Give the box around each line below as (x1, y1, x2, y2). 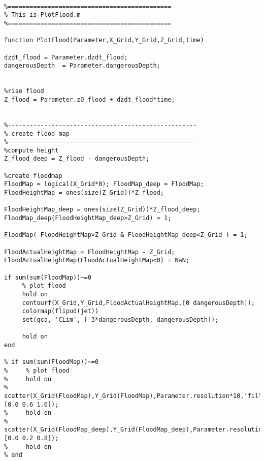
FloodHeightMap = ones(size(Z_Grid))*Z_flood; (4, 189, 164, 197)
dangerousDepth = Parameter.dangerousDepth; (4, 62, 160, 70)
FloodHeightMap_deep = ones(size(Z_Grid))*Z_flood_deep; (4, 206, 201, 213)
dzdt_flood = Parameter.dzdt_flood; (4, 53, 128, 61)
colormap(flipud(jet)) (22, 308, 99, 315)
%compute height (4, 146, 59, 154)
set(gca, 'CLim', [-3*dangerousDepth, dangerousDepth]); (22, 316, 219, 323)
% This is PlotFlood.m (4, 11, 81, 19)
